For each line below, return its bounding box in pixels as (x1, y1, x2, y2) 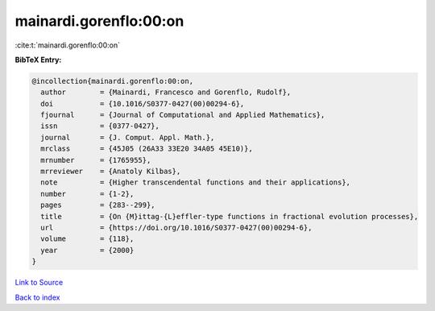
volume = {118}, (40, 234, 135, 243)
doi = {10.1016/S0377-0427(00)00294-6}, (40, 99, 245, 108)
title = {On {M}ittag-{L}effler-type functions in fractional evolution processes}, (40, 212, 419, 221)
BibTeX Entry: (14, 55, 62, 64)
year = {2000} (40, 246, 135, 255)
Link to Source (14, 278, 64, 288)
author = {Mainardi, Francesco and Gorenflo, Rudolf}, (40, 88, 292, 97)
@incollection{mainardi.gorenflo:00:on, (31, 77, 193, 85)
